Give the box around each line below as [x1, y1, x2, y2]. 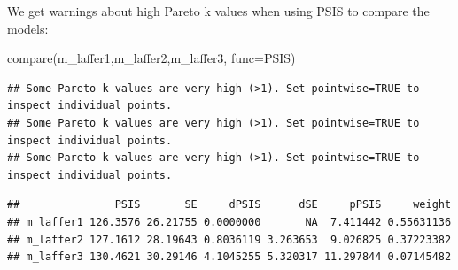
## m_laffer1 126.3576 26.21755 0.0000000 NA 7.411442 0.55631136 [7, 215, 452, 228]
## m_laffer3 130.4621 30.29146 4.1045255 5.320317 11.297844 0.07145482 [7, 251, 452, 264]
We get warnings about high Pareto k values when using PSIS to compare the [7, 2, 430, 19]
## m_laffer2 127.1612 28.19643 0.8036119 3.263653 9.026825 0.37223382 [7, 233, 452, 246]
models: [7, 19, 49, 37]
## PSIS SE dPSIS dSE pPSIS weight [7, 198, 452, 212]
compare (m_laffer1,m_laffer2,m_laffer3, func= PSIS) [7, 49, 296, 67]
